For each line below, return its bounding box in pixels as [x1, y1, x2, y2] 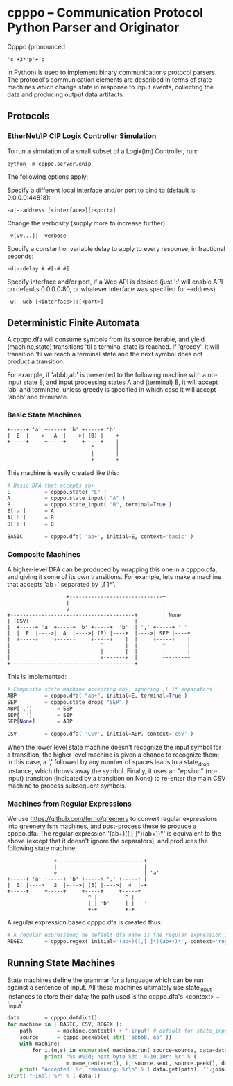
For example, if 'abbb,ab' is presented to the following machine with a [7, 371, 207, 379]
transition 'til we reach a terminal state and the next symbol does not [7, 350, 203, 359]
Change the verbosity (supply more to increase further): [7, 218, 168, 227]
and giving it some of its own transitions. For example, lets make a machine [7, 573, 222, 581]
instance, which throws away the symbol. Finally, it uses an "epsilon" [7, 766, 205, 775]
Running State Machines [7, 957, 116, 969]
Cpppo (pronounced [7, 42, 66, 51]
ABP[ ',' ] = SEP [7, 705, 73, 712]
